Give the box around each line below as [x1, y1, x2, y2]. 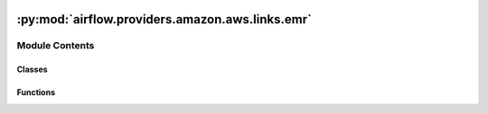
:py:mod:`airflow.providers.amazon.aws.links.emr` [16, 12, 312, 27]
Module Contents [16, 39, 95, 52]
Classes [16, 64, 49, 75]
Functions [16, 87, 56, 98]
